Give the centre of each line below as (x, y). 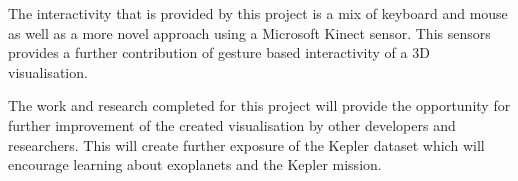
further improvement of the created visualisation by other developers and (232, 124)
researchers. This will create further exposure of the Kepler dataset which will (246, 144)
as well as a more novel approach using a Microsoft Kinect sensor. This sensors (249, 32)
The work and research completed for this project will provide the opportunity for (259, 105)
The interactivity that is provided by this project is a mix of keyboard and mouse (258, 13)
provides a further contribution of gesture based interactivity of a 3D (219, 52)
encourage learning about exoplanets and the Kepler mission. (195, 164)
